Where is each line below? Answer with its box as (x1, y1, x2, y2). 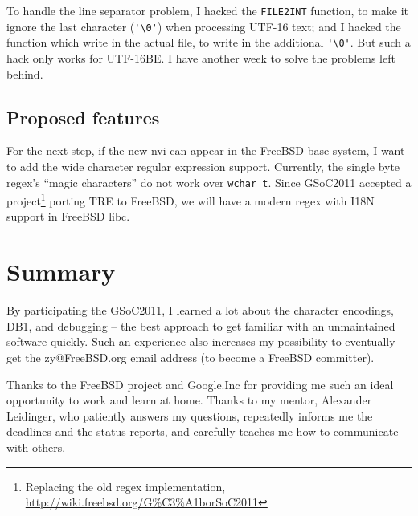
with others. (6, 438, 66, 455)
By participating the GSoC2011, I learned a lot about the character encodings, (6, 302, 394, 319)
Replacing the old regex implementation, (25, 477, 226, 494)
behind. (6, 65, 43, 82)
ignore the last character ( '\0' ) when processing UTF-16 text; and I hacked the (6, 18, 401, 35)
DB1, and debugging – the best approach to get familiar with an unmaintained (6, 317, 395, 334)
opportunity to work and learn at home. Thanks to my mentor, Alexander (6, 392, 372, 408)
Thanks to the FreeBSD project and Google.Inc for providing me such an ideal (6, 376, 394, 392)
